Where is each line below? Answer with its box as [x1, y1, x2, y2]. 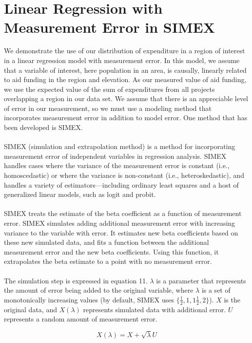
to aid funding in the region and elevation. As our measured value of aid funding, [4, 74, 247, 85]
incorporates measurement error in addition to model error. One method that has [4, 112, 248, 123]
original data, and [4, 304, 57, 314]
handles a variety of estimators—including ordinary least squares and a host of [4, 179, 239, 190]
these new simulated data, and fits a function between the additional [4, 237, 209, 247]
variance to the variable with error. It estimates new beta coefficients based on [4, 227, 238, 237]
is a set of [201, 285, 231, 295]
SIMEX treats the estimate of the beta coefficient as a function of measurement [4, 208, 242, 218]
